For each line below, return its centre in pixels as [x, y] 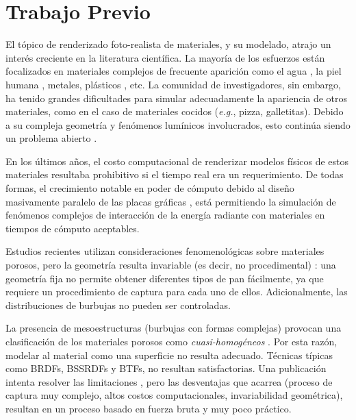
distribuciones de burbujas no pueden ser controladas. [118, 305]
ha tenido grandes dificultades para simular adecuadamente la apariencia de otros [177, 98]
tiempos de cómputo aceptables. [73, 228]
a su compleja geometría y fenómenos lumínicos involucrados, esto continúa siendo [178, 124]
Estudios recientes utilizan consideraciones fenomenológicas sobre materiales [165, 251]
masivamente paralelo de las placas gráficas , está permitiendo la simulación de [171, 201]
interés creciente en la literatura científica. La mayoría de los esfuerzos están [165, 57]
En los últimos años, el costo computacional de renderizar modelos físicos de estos [177, 161]
